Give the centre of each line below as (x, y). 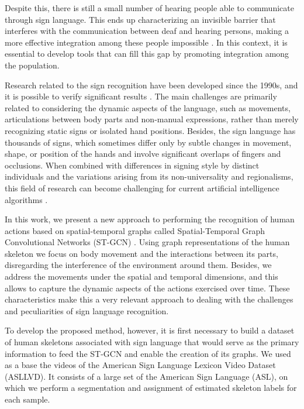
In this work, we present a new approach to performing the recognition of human (150, 219)
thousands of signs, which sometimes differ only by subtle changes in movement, (148, 142)
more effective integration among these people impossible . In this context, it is (146, 42)
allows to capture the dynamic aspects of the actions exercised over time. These (147, 288)
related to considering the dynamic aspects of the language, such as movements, (148, 107)
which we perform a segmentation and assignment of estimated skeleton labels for (151, 388)
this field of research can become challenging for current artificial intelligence (142, 188)
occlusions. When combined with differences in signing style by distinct (132, 165)
